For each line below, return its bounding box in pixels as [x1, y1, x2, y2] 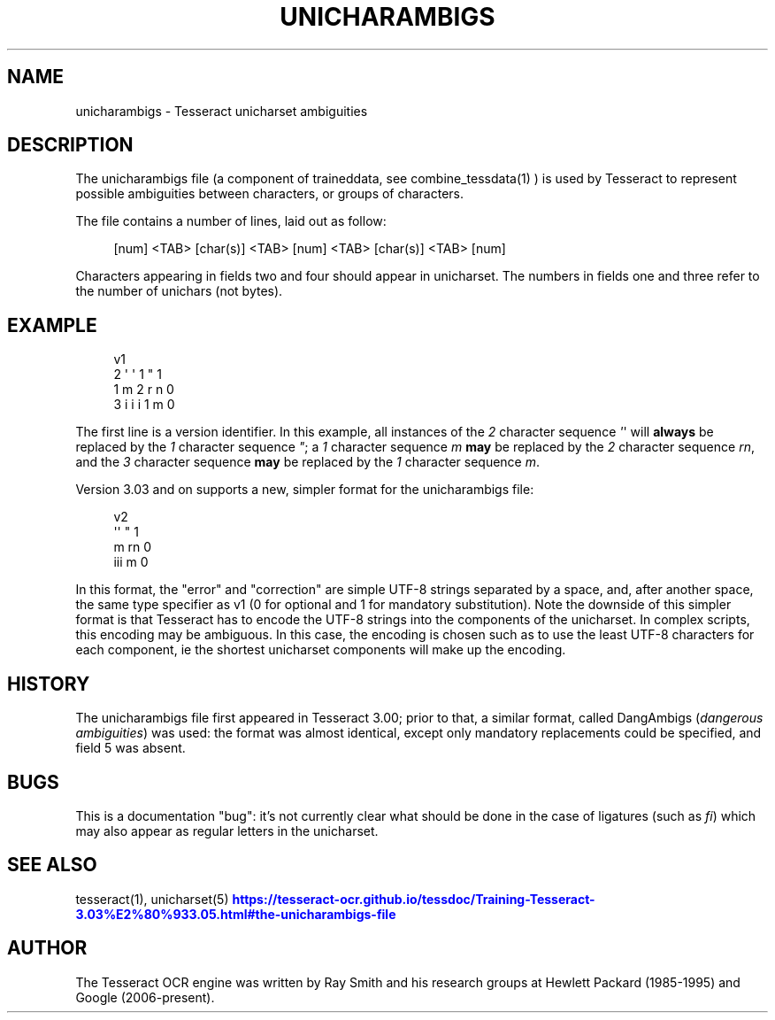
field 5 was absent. [75, 740, 186, 756]
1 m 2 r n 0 [113, 382, 174, 398]
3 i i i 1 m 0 [113, 397, 175, 413]
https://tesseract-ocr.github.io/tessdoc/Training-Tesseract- [232, 891, 595, 907]
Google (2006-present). [75, 989, 215, 1005]
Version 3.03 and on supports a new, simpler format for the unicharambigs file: [75, 482, 534, 498]
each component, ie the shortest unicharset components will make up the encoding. [75, 642, 566, 658]
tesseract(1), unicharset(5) [75, 891, 229, 907]
